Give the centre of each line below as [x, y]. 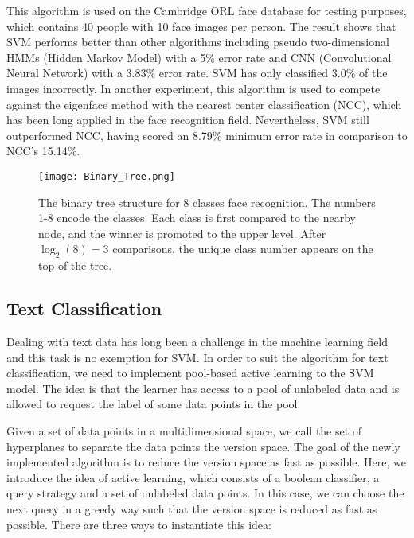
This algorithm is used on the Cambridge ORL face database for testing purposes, [207, 10]
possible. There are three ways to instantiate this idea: [139, 524]
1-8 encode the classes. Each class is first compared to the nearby [197, 218]
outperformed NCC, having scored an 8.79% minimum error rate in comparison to [207, 135]
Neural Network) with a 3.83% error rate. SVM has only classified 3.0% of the [197, 73]
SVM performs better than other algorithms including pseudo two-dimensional [198, 42]
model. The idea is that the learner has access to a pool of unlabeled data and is [203, 388]
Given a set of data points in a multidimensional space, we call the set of [184, 430]
